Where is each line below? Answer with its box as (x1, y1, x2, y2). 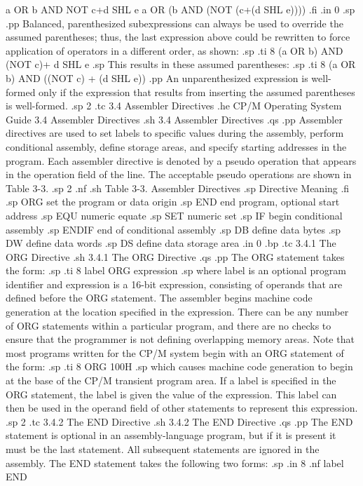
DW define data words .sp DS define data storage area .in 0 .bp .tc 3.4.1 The (6, 236, 336, 250)
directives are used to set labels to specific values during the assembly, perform (6, 126, 344, 140)
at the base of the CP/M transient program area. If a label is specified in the (6, 373, 336, 388)
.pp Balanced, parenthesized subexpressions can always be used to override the (6, 15, 343, 30)
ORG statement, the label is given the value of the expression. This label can (6, 386, 337, 401)
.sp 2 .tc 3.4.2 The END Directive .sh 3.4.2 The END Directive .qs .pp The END (6, 414, 353, 428)
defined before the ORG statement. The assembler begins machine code (6, 290, 313, 305)
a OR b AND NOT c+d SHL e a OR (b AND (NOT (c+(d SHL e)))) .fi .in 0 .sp (6, 2, 355, 16)
